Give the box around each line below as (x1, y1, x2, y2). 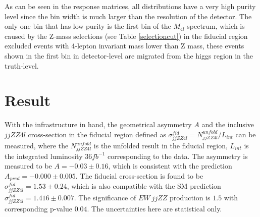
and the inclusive (201, 119, 254, 130)
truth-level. (5, 60, 39, 71)
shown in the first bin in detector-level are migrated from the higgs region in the (5, 50, 253, 61)
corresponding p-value (5, 203, 72, 213)
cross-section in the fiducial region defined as (28, 129, 166, 139)
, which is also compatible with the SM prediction (67, 181, 221, 191)
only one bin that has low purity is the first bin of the (5, 21, 171, 31)
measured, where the (5, 140, 69, 151)
